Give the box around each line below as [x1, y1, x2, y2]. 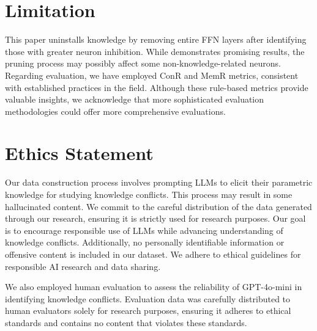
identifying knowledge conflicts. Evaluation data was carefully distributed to [5, 292, 291, 305]
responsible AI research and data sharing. [5, 260, 161, 272]
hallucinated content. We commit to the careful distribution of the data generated [5, 200, 312, 213]
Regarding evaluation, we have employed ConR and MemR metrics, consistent [5, 68, 299, 81]
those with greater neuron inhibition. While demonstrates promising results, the [5, 45, 305, 57]
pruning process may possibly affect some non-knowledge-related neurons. [5, 57, 281, 70]
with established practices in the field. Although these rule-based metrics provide [5, 81, 308, 93]
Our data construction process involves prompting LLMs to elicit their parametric [5, 176, 313, 189]
